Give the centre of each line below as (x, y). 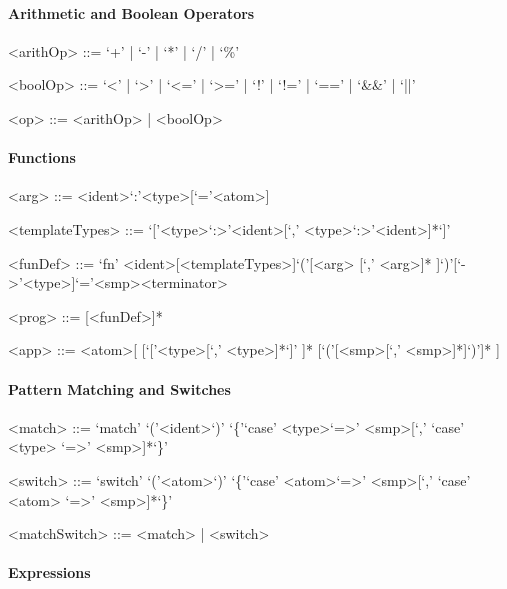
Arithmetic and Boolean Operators (131, 12)
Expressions (49, 572)
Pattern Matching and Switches (119, 388)
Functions (42, 157)
